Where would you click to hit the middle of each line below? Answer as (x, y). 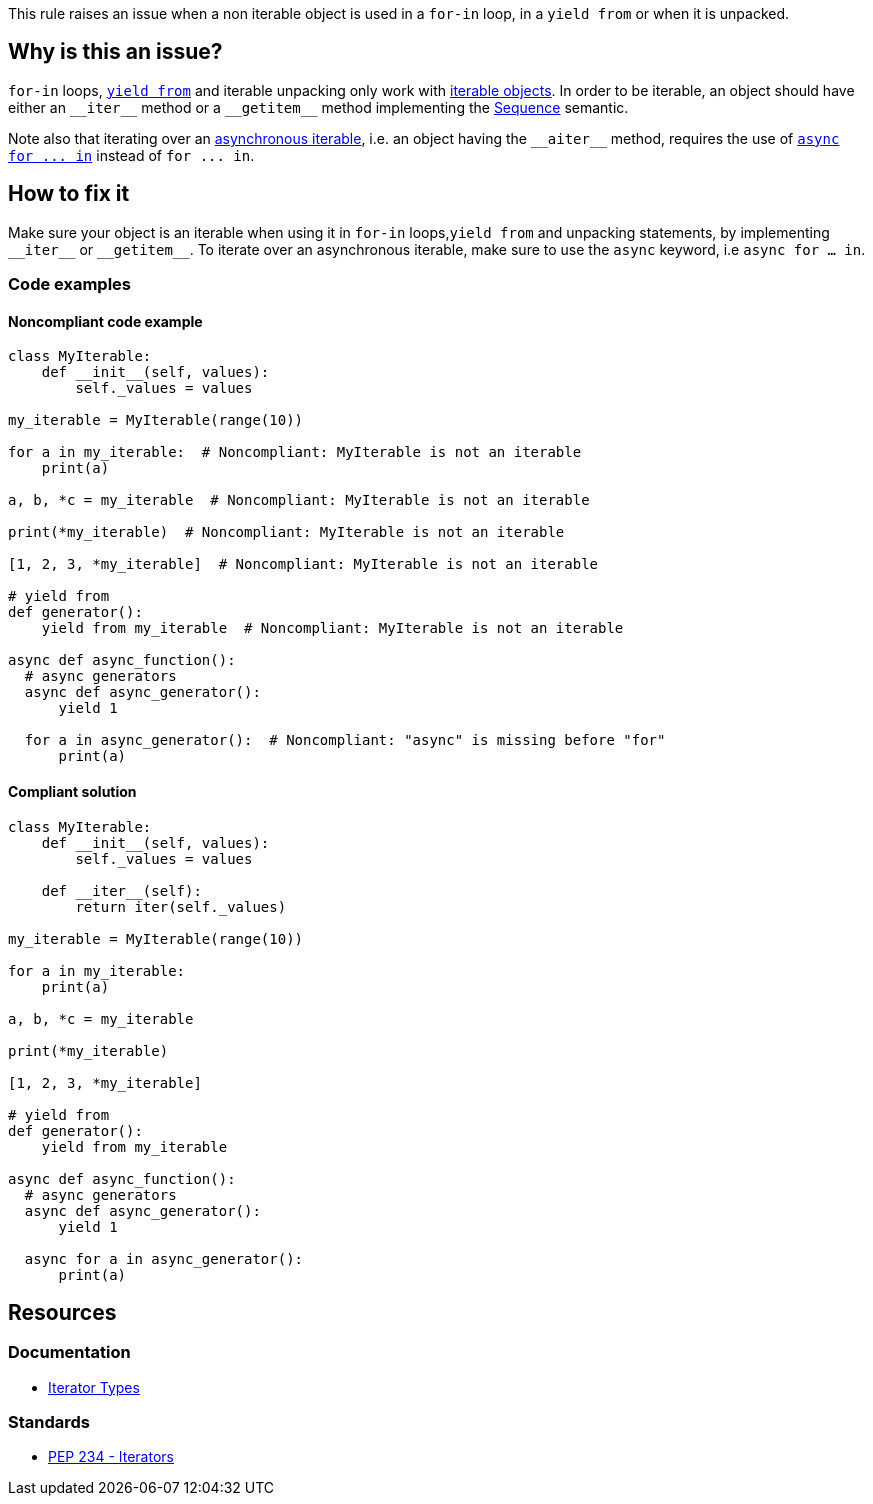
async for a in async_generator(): (164, 1258)
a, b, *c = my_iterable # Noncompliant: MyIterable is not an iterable (299, 500)
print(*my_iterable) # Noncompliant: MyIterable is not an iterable (286, 532)
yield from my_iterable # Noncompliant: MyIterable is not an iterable (332, 628)
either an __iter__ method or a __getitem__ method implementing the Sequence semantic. (318, 107)
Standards (49, 1422)
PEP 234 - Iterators (111, 1457)
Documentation (69, 1352)
